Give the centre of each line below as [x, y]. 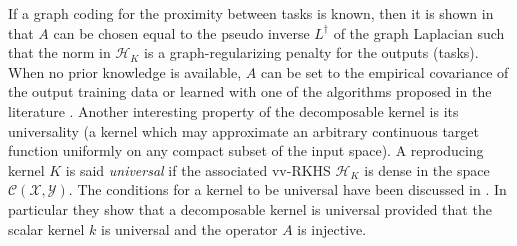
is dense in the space [427, 169]
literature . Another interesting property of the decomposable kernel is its [233, 110]
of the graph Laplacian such [419, 32]
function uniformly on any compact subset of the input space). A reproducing [246, 150]
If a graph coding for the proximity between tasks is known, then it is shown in [251, 13]
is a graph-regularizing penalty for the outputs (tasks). [311, 52]
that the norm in [59, 52]
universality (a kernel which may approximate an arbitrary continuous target [244, 130]
